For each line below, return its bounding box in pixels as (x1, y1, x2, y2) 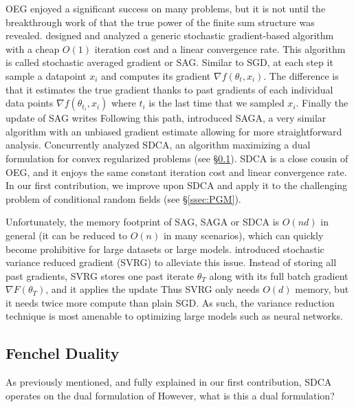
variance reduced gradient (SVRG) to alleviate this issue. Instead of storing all (5, 255, 337, 269)
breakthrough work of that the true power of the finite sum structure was (5, 14, 315, 29)
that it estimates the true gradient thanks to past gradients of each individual (5, 82, 333, 96)
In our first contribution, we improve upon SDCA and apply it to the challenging (5, 178, 348, 192)
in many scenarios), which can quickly (163, 228, 324, 242)
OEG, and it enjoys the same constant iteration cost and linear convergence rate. (5, 164, 347, 179)
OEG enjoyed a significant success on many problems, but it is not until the (5, 1, 326, 15)
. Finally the (296, 96, 349, 110)
